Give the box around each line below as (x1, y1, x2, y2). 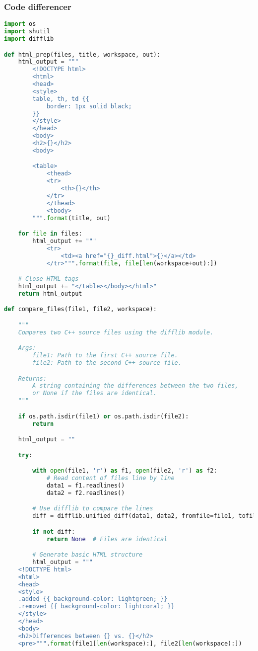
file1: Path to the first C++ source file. (32, 352, 178, 359)
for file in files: (18, 230, 82, 238)
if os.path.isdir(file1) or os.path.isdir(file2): (18, 412, 189, 420)
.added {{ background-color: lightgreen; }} (18, 595, 168, 603)
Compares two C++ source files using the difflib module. (18, 328, 214, 336)
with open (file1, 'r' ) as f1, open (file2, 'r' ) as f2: (32, 467, 217, 475)
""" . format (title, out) (32, 214, 111, 222)
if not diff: (32, 528, 75, 535)
